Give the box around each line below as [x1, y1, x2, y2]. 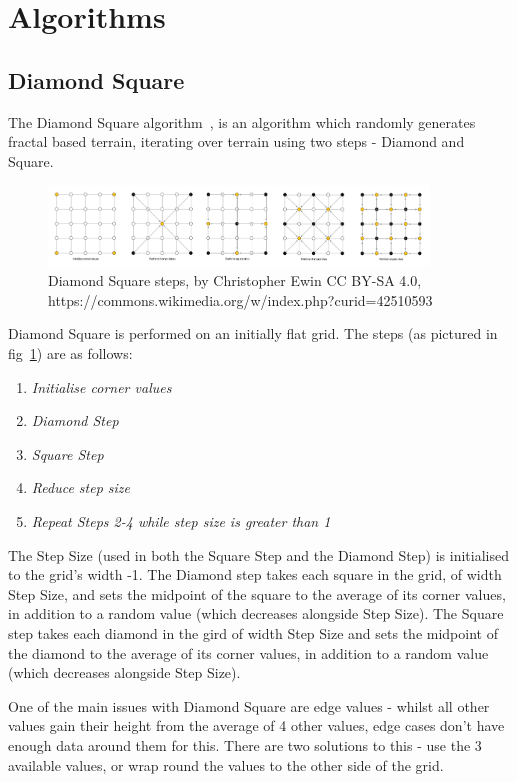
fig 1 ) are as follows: [8, 343, 133, 364]
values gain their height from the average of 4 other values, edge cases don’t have [8, 715, 505, 736]
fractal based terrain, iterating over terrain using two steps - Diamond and [8, 131, 465, 152]
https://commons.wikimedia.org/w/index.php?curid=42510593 [48, 289, 433, 310]
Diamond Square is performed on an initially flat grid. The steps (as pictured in [8, 323, 498, 344]
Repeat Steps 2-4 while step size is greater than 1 [31, 511, 331, 532]
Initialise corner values [31, 376, 172, 397]
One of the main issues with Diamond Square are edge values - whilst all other [8, 695, 490, 716]
